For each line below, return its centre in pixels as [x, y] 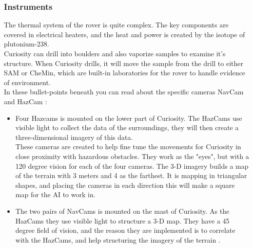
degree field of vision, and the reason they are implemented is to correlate [125, 230]
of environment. [27, 82]
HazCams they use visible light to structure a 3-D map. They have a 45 [122, 220]
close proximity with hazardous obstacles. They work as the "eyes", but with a [132, 156]
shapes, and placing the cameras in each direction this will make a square [125, 185]
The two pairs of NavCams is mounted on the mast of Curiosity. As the [122, 211]
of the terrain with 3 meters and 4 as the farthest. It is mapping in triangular [131, 175]
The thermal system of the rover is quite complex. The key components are [116, 25]
